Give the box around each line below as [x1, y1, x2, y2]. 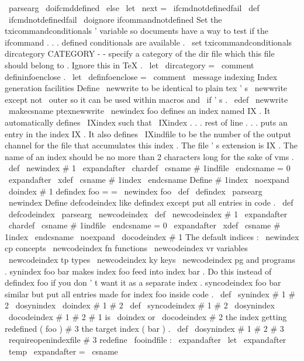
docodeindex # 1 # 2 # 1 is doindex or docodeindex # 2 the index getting [8, 311, 287, 323]
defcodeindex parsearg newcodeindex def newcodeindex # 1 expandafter [8, 207, 288, 220]
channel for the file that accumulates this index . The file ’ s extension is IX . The [5, 139, 298, 151]
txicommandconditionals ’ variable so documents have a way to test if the [5, 25, 269, 37]
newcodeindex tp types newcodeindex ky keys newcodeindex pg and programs [8, 254, 295, 266]
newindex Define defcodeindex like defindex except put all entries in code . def [8, 196, 293, 209]
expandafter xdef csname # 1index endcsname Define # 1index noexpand [8, 173, 289, 185]
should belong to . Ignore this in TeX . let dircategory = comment [5, 58, 254, 71]
